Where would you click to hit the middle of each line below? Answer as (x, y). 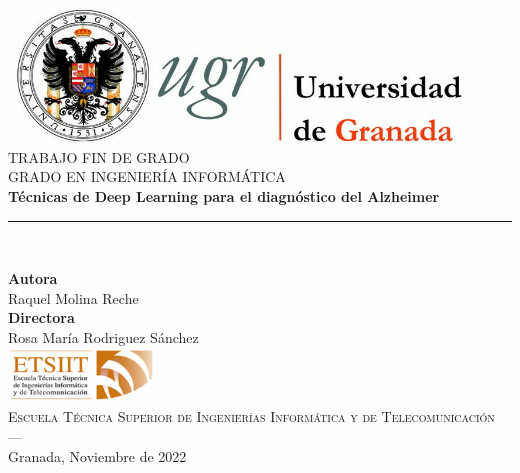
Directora (41, 317)
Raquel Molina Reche (73, 297)
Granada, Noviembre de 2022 (97, 455)
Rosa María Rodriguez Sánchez (103, 336)
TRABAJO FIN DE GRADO (99, 156)
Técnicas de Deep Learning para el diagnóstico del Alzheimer (224, 195)
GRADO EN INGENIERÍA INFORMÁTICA (147, 176)
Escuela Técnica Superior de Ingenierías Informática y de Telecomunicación (251, 416)
